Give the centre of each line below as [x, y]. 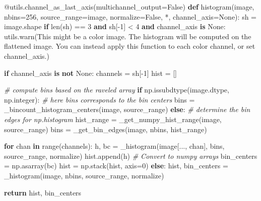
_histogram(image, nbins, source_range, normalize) [84, 175]
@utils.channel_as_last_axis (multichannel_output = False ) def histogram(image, [129, 7]
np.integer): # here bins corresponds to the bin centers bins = [100, 99]
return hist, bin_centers [43, 192]
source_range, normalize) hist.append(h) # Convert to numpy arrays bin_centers [131, 156]
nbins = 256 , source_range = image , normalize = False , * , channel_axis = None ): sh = [130, 16]
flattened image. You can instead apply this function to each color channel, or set [130, 46]
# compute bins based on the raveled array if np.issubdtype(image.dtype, [117, 90]
